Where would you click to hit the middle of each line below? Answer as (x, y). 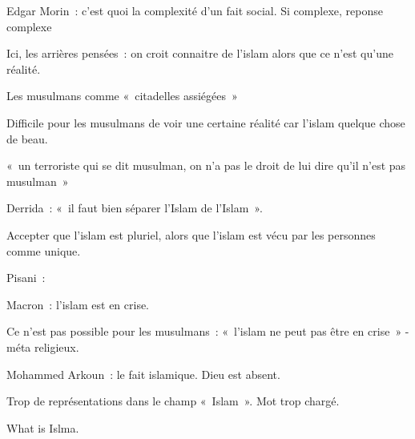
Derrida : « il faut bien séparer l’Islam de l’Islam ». (135, 208)
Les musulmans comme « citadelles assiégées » (122, 96)
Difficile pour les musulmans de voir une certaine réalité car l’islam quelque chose (206, 122)
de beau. (27, 138)
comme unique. (44, 250)
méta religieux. (43, 346)
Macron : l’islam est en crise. (78, 304)
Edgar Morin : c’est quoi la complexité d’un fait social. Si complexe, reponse (195, 10)
